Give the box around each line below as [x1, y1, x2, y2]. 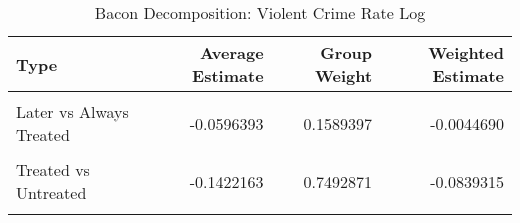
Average [199, 41, 264, 64]
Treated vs [16, 158, 90, 181]
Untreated [16, 181, 87, 204]
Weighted [428, 41, 504, 64]
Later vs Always [16, 100, 129, 123]
